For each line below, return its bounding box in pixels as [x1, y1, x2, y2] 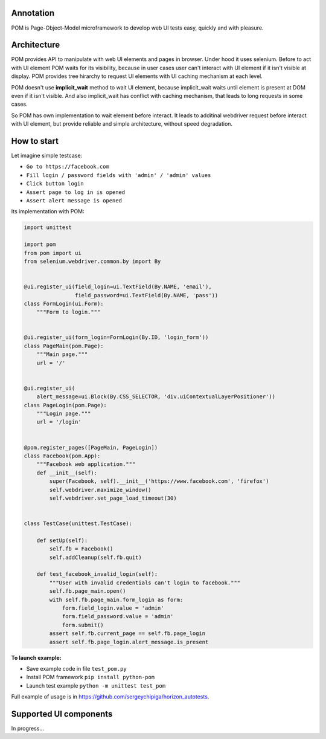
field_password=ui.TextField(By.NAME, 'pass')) [74, 292, 219, 299]
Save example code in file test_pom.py [26, 665, 127, 672]
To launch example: [11, 654, 62, 661]
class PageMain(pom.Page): [24, 342, 104, 349]
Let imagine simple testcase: [11, 152, 83, 160]
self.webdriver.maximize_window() [49, 486, 152, 493]
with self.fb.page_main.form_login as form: [49, 596, 184, 603]
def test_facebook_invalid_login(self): [36, 571, 158, 578]
